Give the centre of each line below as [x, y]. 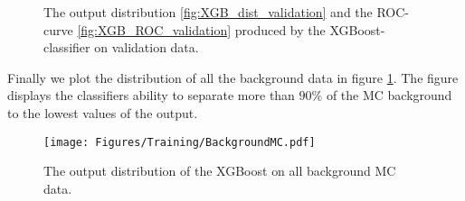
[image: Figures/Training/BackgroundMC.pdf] [180, 142]
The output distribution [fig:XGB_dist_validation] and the [208, 12]
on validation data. [147, 47]
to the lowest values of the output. [103, 112]
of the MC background [389, 95]
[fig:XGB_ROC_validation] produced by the [201, 29]
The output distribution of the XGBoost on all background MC [220, 171]
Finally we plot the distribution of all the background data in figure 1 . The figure [233, 77]
